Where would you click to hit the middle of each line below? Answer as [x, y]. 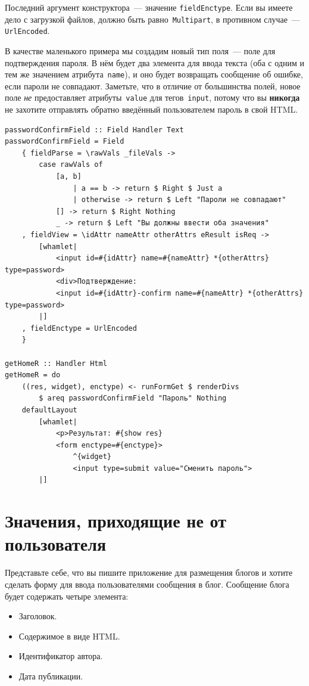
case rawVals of [71, 165]
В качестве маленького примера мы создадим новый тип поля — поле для [140, 50]
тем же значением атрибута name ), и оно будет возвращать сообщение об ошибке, [154, 74]
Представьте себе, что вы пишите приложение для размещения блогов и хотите [149, 572]
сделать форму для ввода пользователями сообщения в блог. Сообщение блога [147, 584]
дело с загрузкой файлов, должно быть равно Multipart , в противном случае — [152, 19]
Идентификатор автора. [61, 656]
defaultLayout [49, 410]
